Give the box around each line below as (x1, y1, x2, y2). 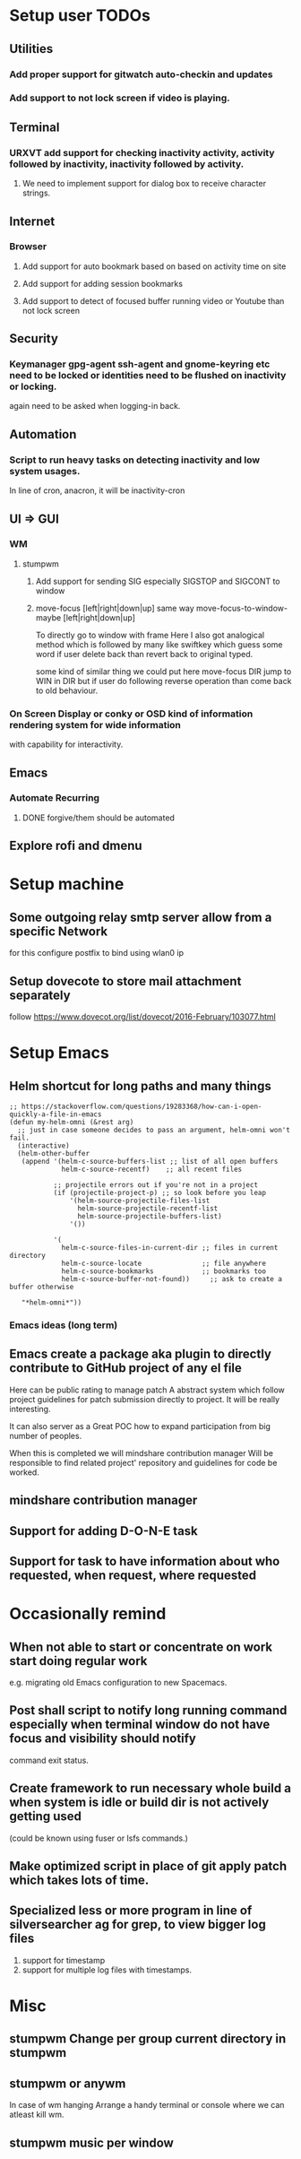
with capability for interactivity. (9, 739, 124, 750)
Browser (9, 240, 47, 253)
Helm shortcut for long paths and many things (9, 1078, 271, 1094)
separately (9, 987, 71, 1002)
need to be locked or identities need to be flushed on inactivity (9, 369, 287, 382)
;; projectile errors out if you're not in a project (53, 1181, 258, 1190)
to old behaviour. (35, 685, 99, 696)
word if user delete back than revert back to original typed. (35, 648, 254, 659)
